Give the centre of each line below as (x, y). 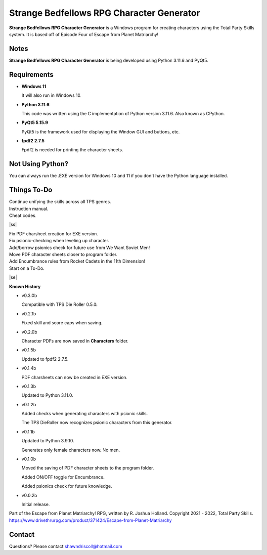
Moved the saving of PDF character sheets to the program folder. (88, 468)
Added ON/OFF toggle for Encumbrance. (63, 477)
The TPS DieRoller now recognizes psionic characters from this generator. (97, 423)
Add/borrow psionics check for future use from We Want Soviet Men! (80, 248)
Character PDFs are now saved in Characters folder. (75, 341)
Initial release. (36, 504)
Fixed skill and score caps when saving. (62, 323)
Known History (25, 286)
